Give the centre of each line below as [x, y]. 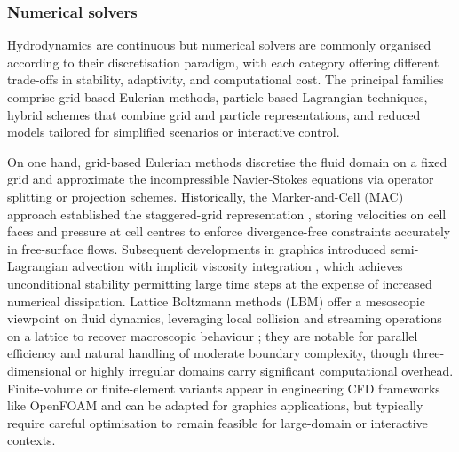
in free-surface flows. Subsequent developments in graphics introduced [197, 248]
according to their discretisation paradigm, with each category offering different [223, 62]
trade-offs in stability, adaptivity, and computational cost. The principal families [226, 79]
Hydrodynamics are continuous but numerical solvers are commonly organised [219, 45]
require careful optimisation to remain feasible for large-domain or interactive [218, 422]
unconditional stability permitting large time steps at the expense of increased [220, 283]
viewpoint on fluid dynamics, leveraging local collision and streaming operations [225, 318]
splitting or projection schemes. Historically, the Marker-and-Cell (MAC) [206, 196]
